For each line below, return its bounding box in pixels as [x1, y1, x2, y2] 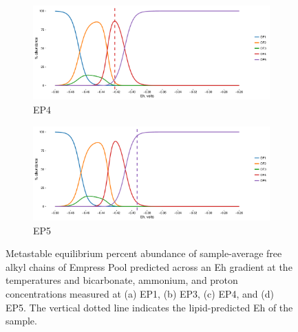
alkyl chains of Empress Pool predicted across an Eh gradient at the [6, 259, 292, 274]
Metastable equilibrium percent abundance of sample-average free [6, 246, 282, 261]
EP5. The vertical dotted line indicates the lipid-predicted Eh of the [6, 300, 293, 314]
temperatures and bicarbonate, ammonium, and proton [6, 273, 238, 287]
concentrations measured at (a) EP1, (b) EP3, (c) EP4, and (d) [6, 286, 274, 300]
